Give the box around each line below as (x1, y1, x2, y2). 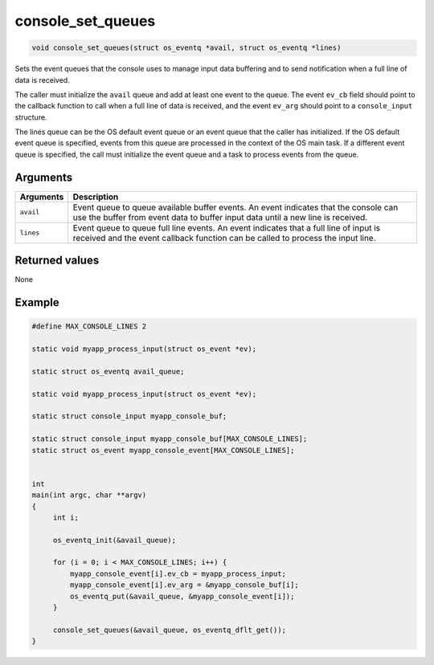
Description (72, 191, 119, 202)
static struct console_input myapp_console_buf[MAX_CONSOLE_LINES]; (31, 434, 308, 443)
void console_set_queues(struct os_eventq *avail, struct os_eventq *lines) (31, 43, 342, 52)
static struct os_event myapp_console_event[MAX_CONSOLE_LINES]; (31, 446, 295, 455)
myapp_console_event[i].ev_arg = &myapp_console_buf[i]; (69, 581, 299, 590)
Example (14, 296, 59, 309)
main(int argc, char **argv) (31, 491, 147, 500)
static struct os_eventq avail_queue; (31, 366, 185, 376)
